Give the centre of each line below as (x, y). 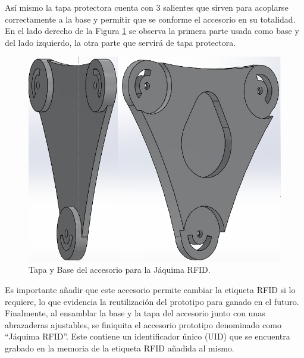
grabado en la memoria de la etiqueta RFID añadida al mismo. (120, 348)
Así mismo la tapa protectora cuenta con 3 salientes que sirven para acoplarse (147, 7)
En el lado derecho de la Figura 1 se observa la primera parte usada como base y (152, 31)
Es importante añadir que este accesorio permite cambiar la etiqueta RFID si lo (150, 290)
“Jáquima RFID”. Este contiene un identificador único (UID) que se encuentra (148, 336)
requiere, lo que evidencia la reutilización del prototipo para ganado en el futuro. (152, 301)
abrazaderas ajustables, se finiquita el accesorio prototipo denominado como (143, 324)
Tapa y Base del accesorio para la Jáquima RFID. (120, 270)
